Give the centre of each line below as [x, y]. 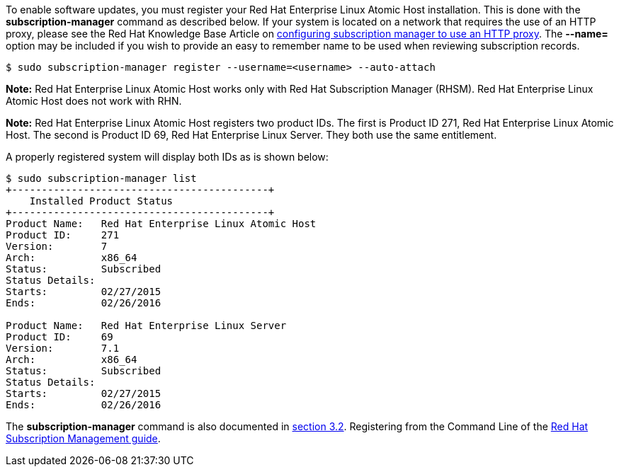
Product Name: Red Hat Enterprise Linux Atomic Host [161, 224]
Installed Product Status [101, 201]
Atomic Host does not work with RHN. [94, 101]
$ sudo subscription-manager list [101, 178]
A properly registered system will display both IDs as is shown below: [167, 157]
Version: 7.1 [63, 348]
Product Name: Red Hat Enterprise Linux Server [146, 326]
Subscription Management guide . [83, 438]
